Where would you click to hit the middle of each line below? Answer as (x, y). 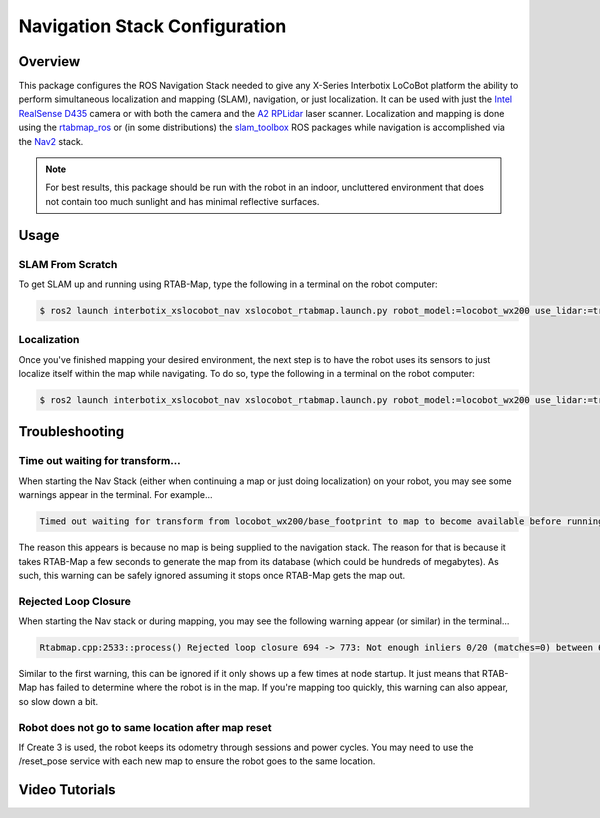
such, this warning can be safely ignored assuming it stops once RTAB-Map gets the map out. (212, 575)
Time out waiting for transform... (99, 461)
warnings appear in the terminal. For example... (115, 495)
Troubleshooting (71, 431)
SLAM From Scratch (68, 264)
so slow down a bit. (58, 701)
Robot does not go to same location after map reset (145, 727)
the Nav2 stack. (51, 141)
